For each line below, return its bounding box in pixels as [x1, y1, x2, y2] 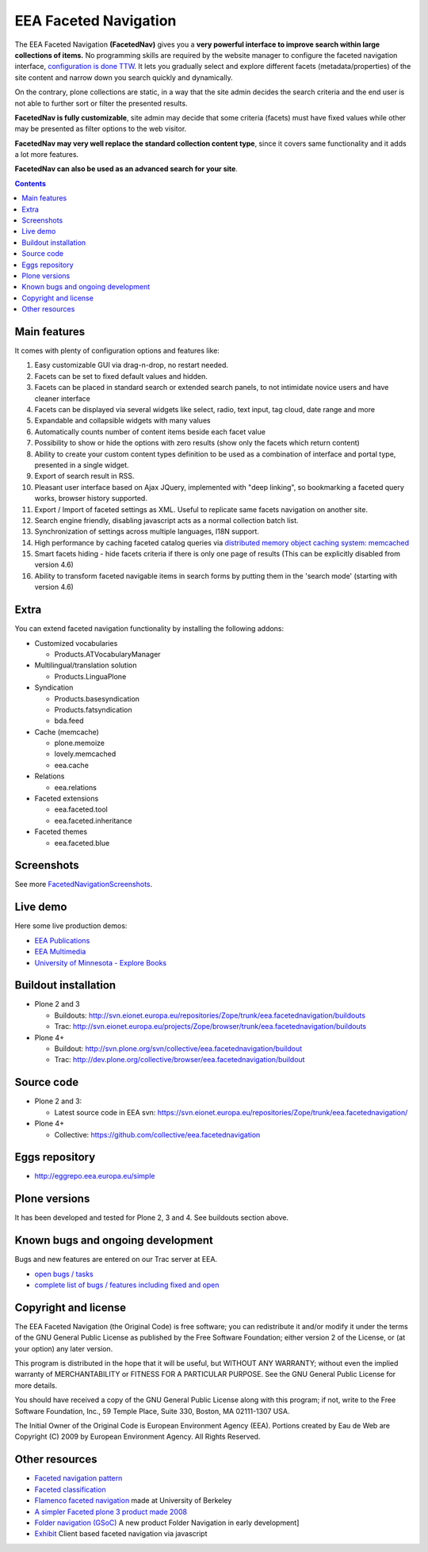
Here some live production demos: [14, 921, 128, 931]
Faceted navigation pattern [34, 1474, 123, 1483]
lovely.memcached [54, 749, 117, 759]
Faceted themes [34, 827, 87, 836]
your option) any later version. [14, 1344, 113, 1353]
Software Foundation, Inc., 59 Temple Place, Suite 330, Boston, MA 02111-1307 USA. [14, 1406, 290, 1416]
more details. [14, 1380, 58, 1390]
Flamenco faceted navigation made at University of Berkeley [34, 1496, 232, 1505]
